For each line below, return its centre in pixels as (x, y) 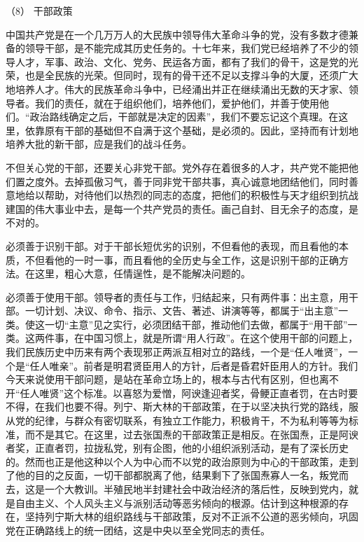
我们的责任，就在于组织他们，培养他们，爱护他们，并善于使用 (177, 103)
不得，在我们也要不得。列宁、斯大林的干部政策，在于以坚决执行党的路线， (177, 406)
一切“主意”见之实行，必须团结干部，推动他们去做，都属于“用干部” (196, 324)
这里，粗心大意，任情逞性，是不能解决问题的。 (142, 273)
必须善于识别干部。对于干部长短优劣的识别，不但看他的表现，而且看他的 (172, 245)
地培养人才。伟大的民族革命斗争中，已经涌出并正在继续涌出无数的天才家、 (177, 89)
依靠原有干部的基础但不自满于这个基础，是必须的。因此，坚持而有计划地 (191, 130)
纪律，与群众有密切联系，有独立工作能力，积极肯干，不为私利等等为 (191, 421)
